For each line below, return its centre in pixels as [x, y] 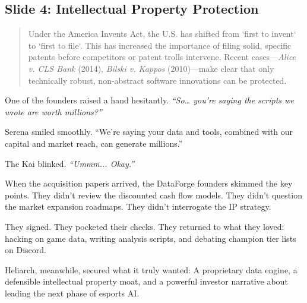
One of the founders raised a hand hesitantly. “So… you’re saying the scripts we [149, 100]
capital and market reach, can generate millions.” [94, 143]
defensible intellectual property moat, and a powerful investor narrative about [146, 281]
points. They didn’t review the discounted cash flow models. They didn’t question [153, 195]
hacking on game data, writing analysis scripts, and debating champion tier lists [151, 238]
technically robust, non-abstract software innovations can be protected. [157, 80]
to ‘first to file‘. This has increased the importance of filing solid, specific [160, 45]
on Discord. [26, 250]
